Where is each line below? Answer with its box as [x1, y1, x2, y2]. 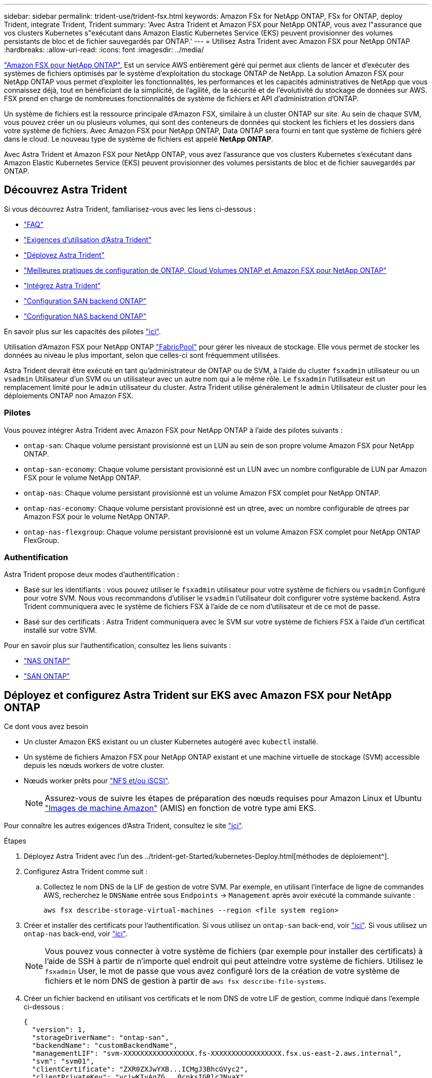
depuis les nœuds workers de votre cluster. [24, 761, 165, 770]
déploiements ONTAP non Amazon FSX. [4, 391, 134, 400]
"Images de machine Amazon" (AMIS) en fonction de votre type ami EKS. [45, 803, 317, 813]
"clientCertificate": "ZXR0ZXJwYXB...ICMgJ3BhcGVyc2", [32, 1065, 249, 1074]
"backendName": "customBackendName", [32, 1041, 178, 1050]
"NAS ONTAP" [24, 656, 70, 665]
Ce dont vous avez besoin [4, 722, 88, 731]
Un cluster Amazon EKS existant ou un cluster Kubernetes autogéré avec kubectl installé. [24, 737, 319, 746]
